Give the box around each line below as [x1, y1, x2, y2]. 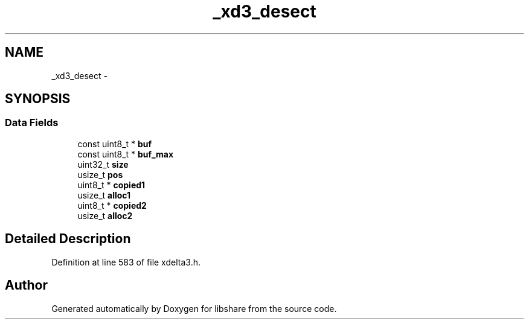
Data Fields [5, 116, 59, 129]
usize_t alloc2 [77, 210, 133, 221]
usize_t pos [77, 169, 123, 180]
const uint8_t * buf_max [77, 148, 174, 159]
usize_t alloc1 [77, 189, 131, 200]
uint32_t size [77, 159, 129, 170]
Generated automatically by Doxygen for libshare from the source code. [51, 303, 337, 314]
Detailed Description [5, 231, 131, 247]
